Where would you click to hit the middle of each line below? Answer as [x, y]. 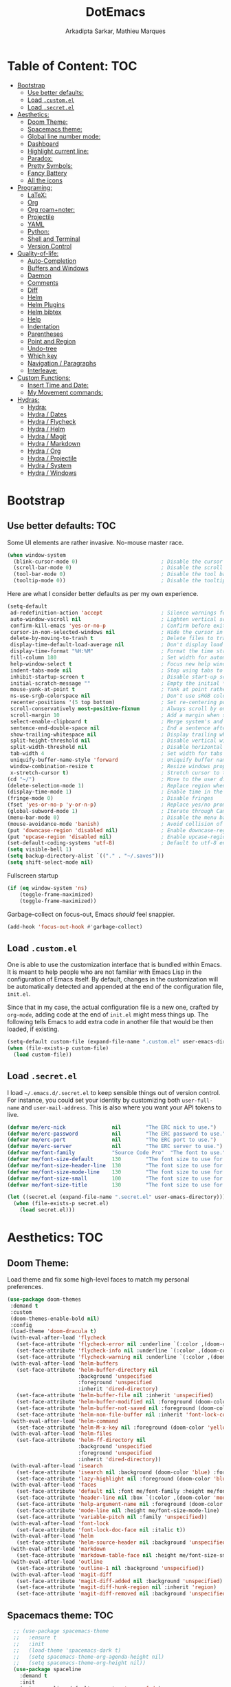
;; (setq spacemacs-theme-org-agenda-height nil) [89, 1657]
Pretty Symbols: [50, 165]
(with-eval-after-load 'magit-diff [61, 1574]
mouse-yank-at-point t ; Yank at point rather [119, 690]
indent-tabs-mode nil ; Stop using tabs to [117, 670]
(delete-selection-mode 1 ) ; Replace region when [117, 785]
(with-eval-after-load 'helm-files [61, 1434]
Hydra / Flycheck [52, 421]
